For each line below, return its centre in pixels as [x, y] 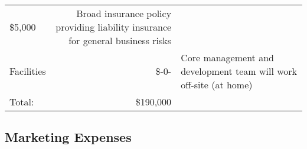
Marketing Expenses [68, 137]
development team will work [239, 71]
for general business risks [120, 40]
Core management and [227, 57]
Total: [22, 102]
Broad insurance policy [124, 13]
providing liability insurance [114, 27]
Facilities [28, 71]
